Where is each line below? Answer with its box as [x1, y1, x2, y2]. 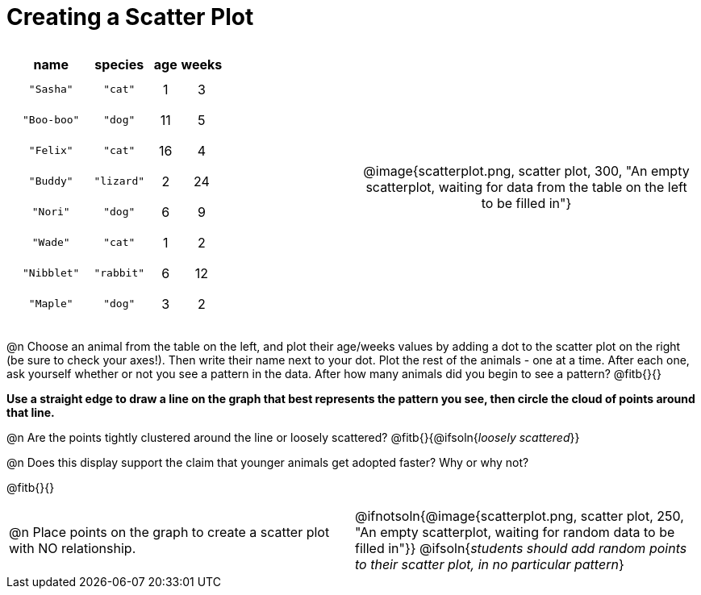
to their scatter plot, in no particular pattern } [355, 555, 624, 572]
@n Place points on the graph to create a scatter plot [9, 523, 330, 540]
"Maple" [28, 297, 73, 310]
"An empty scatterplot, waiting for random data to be [355, 523, 675, 540]
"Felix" [28, 144, 73, 157]
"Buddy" [28, 175, 73, 188]
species [94, 56, 144, 73]
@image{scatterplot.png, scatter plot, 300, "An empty [363, 162, 690, 179]
